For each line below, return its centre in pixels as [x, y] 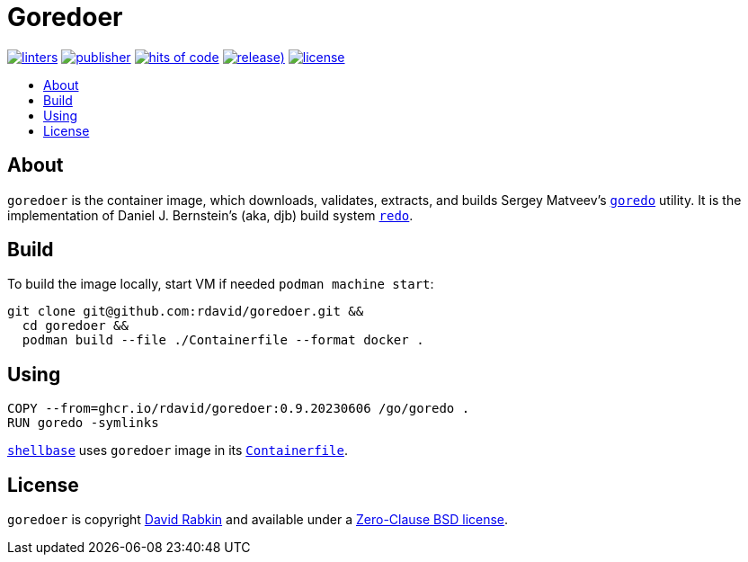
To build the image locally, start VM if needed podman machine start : [221, 284]
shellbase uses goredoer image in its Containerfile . [178, 450]
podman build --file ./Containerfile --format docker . [223, 340]
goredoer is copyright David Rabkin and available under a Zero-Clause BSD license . [258, 520]
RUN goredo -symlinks [83, 423]
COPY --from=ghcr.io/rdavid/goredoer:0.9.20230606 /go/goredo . [239, 409]
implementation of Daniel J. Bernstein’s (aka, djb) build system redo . [210, 215]
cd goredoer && [75, 326]
